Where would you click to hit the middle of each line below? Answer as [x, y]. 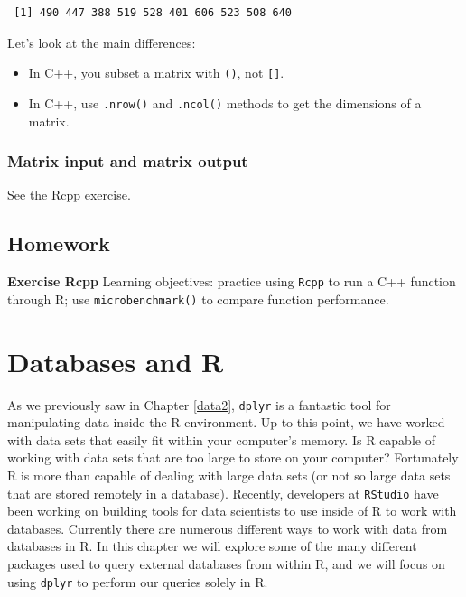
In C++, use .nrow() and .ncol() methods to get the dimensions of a [225, 103]
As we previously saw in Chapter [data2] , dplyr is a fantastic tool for [199, 404]
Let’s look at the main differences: [102, 42]
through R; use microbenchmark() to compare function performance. [198, 298]
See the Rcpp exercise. [69, 195]
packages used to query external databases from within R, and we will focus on [226, 564]
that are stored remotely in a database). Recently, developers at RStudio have [223, 493]
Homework [59, 243]
